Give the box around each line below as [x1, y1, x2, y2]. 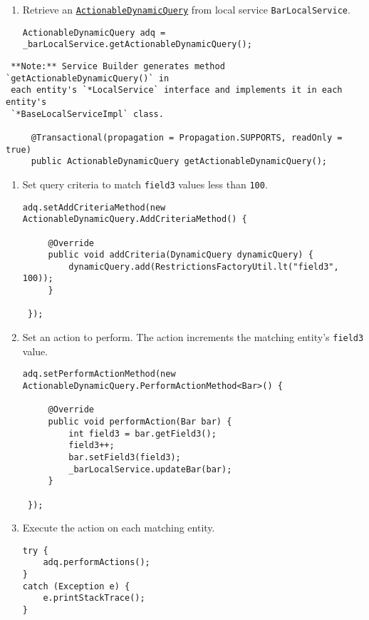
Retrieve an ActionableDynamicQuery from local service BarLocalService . [22, 2, 350, 16]
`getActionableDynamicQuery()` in [6, 73, 170, 83]
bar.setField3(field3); [68, 452, 181, 462]
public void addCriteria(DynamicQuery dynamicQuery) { [48, 250, 313, 260]
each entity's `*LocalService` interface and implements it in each [11, 85, 343, 96]
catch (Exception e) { [22, 581, 130, 591]
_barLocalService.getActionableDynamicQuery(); [22, 39, 252, 50]
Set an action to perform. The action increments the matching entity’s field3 [22, 330, 364, 345]
